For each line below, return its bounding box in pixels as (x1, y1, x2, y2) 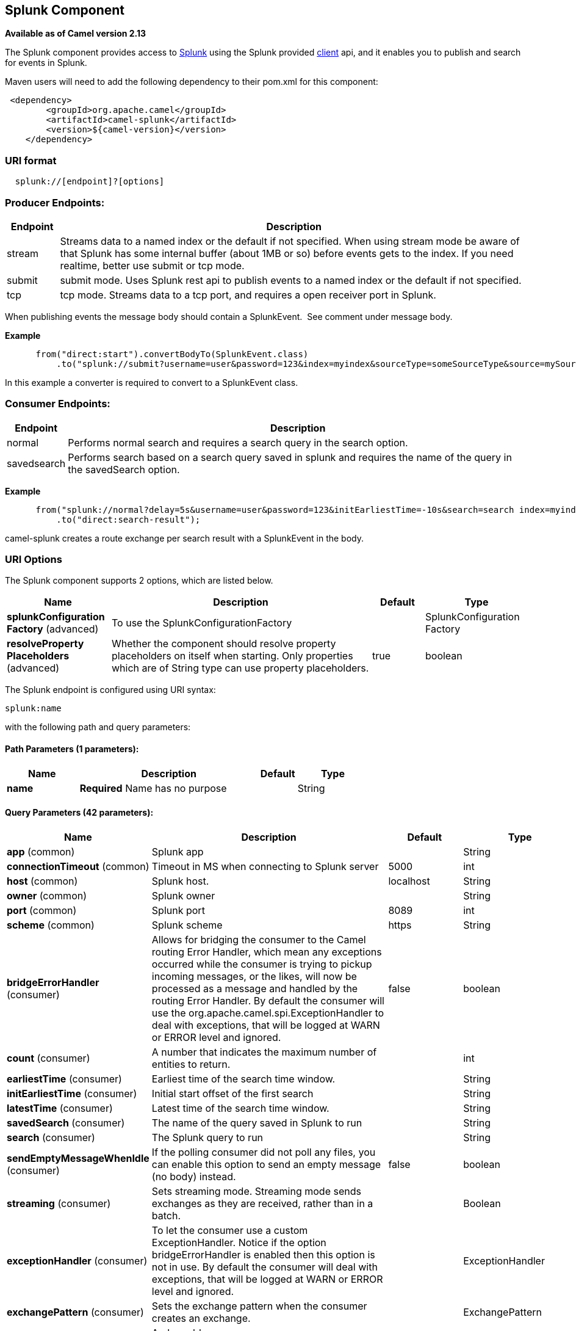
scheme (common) (7, 918, 95, 931)
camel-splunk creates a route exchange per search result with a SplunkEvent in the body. (5, 532, 364, 543)
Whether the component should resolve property (112, 637, 336, 650)
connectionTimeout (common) (7, 860, 149, 872)
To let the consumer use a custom (151, 1224, 308, 1236)
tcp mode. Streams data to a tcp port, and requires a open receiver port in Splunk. (60, 288, 436, 301)
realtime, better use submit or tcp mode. (60, 259, 245, 272)
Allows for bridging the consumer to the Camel (151, 933, 366, 946)
